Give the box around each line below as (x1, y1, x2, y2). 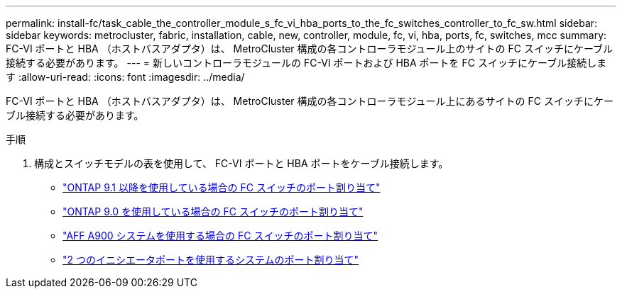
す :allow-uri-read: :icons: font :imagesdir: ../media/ (6, 71, 245, 83)
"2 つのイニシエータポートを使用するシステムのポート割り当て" (62, 254, 359, 266)
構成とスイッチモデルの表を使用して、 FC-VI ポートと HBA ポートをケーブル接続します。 (34, 157, 449, 169)
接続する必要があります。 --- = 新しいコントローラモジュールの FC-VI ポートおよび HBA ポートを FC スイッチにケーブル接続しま (6, 57, 607, 69)
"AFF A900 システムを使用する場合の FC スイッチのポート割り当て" (62, 230, 378, 242)
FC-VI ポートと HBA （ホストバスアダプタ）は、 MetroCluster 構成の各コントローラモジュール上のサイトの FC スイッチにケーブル (6, 43, 613, 55)
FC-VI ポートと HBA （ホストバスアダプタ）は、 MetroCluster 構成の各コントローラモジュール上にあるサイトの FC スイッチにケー (6, 95, 613, 107)
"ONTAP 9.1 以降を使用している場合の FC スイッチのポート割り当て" (62, 181, 381, 193)
